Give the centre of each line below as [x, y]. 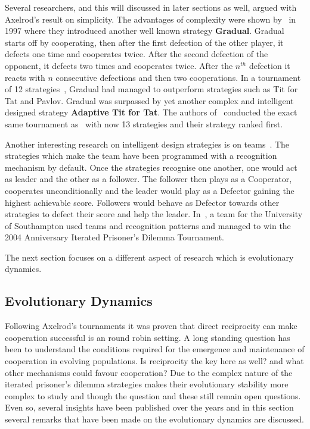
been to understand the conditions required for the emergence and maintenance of [155, 349]
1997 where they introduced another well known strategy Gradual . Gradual [145, 31]
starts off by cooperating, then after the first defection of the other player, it [144, 42]
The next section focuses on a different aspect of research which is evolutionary [149, 257]
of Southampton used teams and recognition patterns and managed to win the [148, 225]
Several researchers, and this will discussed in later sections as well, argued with [151, 7]
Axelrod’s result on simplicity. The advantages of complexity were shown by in [151, 19]
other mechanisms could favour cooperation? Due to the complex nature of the [149, 372]
